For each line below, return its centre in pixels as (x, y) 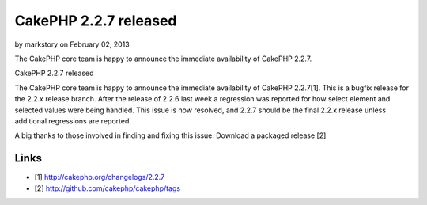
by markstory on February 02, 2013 (72, 44)
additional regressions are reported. (73, 121)
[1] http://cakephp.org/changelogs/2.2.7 (100, 177)
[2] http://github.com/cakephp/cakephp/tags (108, 188)
